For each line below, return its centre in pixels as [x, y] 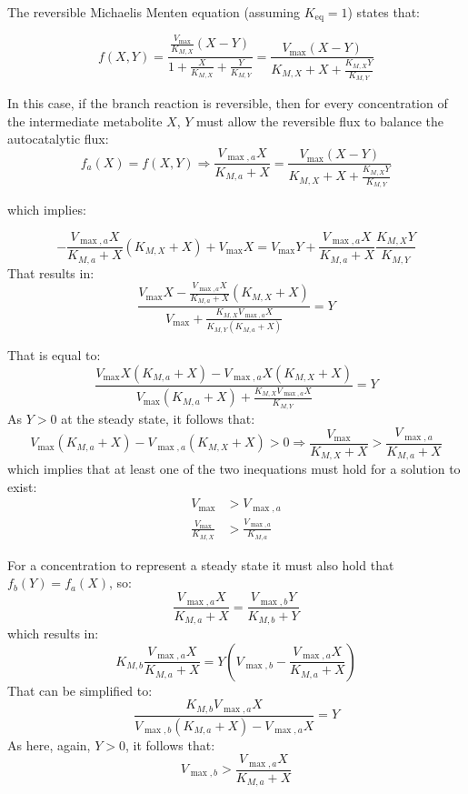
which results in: [53, 633]
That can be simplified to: [80, 690]
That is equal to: [54, 355]
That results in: [51, 272]
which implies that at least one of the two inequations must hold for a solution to [234, 469]
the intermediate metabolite [85, 121]
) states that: [383, 12]
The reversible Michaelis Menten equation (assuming [154, 12]
